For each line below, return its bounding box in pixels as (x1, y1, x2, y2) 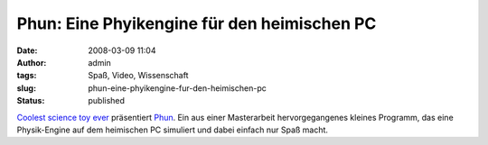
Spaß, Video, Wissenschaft (88, 70, 189, 81)
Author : (16, 57, 47, 68)
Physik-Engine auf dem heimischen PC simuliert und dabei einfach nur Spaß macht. (16, 124, 329, 135)
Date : (16, 45, 38, 56)
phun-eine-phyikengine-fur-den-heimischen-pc (88, 82, 267, 94)
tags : (16, 70, 37, 81)
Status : (16, 95, 45, 106)
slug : (16, 82, 36, 94)
